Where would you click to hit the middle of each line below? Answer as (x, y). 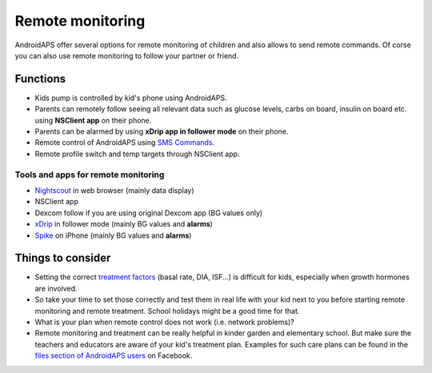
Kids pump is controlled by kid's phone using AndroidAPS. (131, 98)
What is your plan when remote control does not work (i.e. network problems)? (165, 322)
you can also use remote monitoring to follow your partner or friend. (127, 55)
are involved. (56, 288)
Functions (40, 79)
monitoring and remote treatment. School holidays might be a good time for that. (167, 311)
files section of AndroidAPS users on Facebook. (114, 355)
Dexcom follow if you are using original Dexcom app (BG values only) (149, 213)
